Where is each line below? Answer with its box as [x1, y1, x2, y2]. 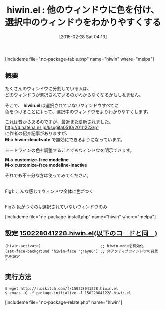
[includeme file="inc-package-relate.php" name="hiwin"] [5, 299, 123, 305]
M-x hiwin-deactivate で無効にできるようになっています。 [5, 136, 125, 142]
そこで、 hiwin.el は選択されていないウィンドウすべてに [5, 102, 119, 108]
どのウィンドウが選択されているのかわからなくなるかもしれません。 [5, 92, 144, 98]
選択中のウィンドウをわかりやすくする [5, 17, 162, 28]
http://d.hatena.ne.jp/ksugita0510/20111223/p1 [5, 124, 99, 130]
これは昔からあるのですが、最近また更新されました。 [5, 119, 114, 125]
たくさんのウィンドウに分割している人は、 [5, 85, 92, 91]
